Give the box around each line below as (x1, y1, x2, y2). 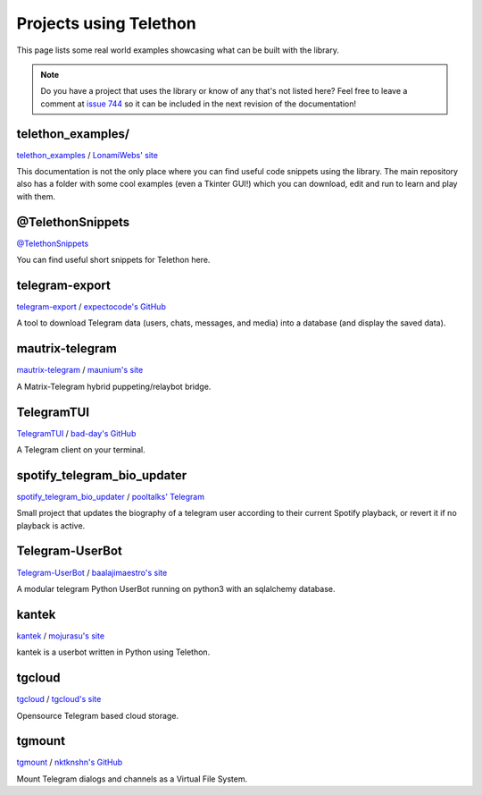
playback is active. (16, 520, 86, 531)
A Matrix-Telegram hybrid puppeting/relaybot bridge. (16, 381, 212, 392)
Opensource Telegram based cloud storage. (16, 710, 179, 721)
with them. (16, 190, 55, 201)
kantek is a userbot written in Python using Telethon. (16, 647, 211, 657)
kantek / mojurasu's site (16, 630, 105, 641)
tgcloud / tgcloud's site (16, 694, 102, 705)
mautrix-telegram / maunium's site (16, 365, 144, 376)
